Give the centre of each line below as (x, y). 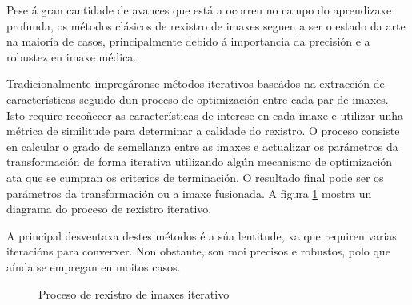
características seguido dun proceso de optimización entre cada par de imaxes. (198, 99)
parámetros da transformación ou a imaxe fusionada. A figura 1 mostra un (189, 193)
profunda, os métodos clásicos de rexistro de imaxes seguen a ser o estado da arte (206, 25)
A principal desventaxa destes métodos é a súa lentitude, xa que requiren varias (202, 235)
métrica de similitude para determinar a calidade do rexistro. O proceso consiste (203, 131)
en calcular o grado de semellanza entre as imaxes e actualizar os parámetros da (202, 146)
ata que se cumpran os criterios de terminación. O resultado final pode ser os (195, 177)
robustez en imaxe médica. (72, 56)
